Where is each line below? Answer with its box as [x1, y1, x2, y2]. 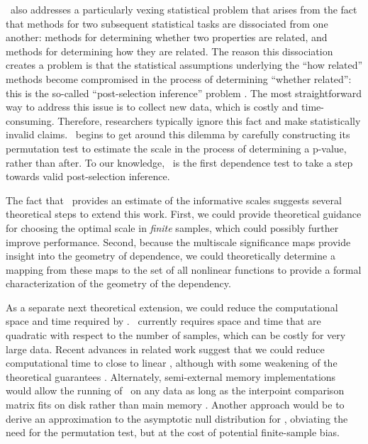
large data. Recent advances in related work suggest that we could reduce [6, 341, 325, 356]
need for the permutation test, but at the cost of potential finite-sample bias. [6, 425, 340, 440]
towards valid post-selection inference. [6, 169, 170, 184]
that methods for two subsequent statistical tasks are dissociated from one [6, 16, 328, 30]
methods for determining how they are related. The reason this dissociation [6, 43, 333, 58]
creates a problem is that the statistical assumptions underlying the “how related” [6, 57, 363, 72]
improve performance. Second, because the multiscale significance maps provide [6, 234, 351, 249]
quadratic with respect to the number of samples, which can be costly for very [6, 328, 346, 343]
